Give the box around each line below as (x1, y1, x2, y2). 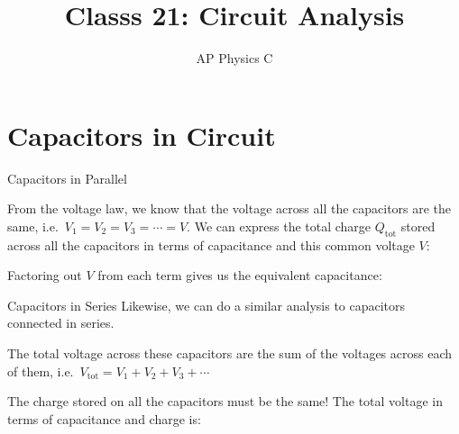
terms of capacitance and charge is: (7, 409, 201, 428)
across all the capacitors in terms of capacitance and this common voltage (7, 235, 415, 254)
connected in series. (7, 313, 115, 332)
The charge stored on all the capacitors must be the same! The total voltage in (7, 392, 443, 411)
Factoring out (7, 266, 82, 285)
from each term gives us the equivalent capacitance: (97, 266, 382, 285)
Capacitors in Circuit (7, 116, 276, 153)
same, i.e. (7, 216, 59, 235)
